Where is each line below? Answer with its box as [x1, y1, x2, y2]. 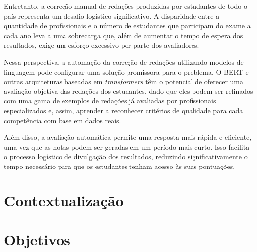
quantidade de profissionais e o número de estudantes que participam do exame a [4, 20, 251, 31]
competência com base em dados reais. [4, 115, 121, 125]
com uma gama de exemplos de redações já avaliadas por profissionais [4, 95, 216, 106]
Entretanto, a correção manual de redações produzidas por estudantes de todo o [4, 1, 247, 11]
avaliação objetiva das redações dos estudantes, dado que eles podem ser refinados [4, 85, 253, 96]
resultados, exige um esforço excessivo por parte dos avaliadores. [4, 40, 199, 50]
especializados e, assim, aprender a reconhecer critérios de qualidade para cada [4, 105, 243, 115]
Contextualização [4, 190, 124, 210]
